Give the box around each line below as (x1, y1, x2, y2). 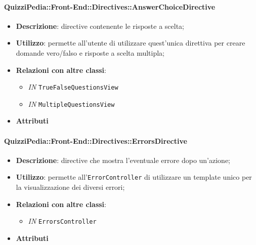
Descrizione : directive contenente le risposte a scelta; (16, 20, 185, 31)
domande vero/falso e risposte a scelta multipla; (16, 47, 164, 58)
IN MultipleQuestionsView (28, 98, 115, 109)
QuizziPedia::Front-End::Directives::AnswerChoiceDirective (4, 1, 216, 12)
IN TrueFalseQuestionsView (28, 81, 118, 92)
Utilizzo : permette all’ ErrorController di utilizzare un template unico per (16, 172, 252, 182)
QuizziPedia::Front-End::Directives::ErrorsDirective (4, 135, 187, 146)
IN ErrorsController (28, 216, 97, 226)
